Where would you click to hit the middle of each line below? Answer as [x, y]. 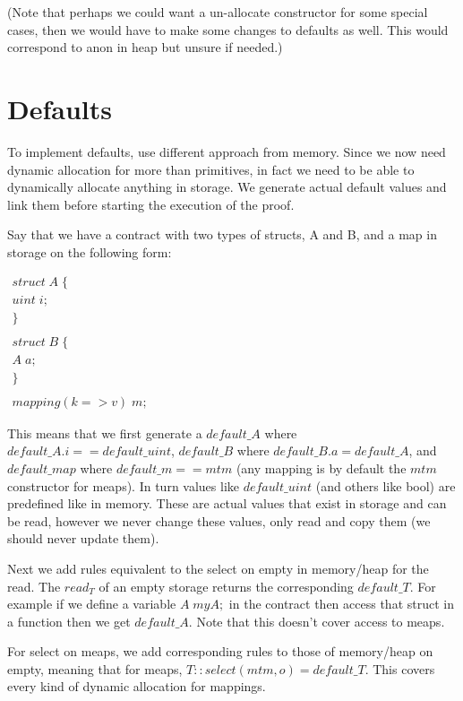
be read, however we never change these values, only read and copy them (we [219, 520]
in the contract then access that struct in [341, 604]
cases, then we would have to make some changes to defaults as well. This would [228, 29]
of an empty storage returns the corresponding [226, 586]
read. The [34, 586]
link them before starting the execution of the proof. [151, 204]
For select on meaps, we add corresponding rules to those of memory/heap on [220, 651]
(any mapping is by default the [321, 467]
